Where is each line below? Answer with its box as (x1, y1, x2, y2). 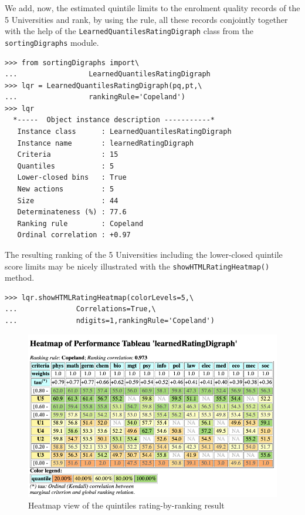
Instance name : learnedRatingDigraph (17, 139, 194, 147)
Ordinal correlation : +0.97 (17, 231, 131, 240)
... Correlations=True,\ (5, 305, 156, 314)
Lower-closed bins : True (17, 173, 127, 182)
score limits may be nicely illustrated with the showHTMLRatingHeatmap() (5, 260, 270, 272)
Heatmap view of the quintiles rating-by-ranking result (28, 499, 225, 511)
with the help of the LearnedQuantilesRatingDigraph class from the (5, 25, 254, 37)
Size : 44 (17, 196, 118, 205)
